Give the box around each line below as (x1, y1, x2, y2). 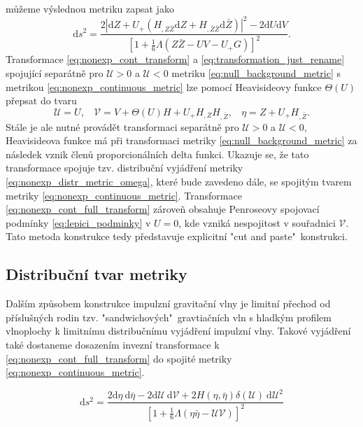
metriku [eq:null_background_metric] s (171, 66, 341, 80)
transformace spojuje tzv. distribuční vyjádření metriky (6, 160, 243, 175)
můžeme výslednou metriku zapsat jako (6, 1, 174, 15)
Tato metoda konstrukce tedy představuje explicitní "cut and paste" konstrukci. (6, 229, 348, 244)
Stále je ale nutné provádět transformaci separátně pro (6, 119, 239, 134)
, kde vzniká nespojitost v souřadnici (178, 215, 336, 230)
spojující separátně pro (6, 66, 104, 80)
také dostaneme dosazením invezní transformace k (6, 337, 220, 351)
